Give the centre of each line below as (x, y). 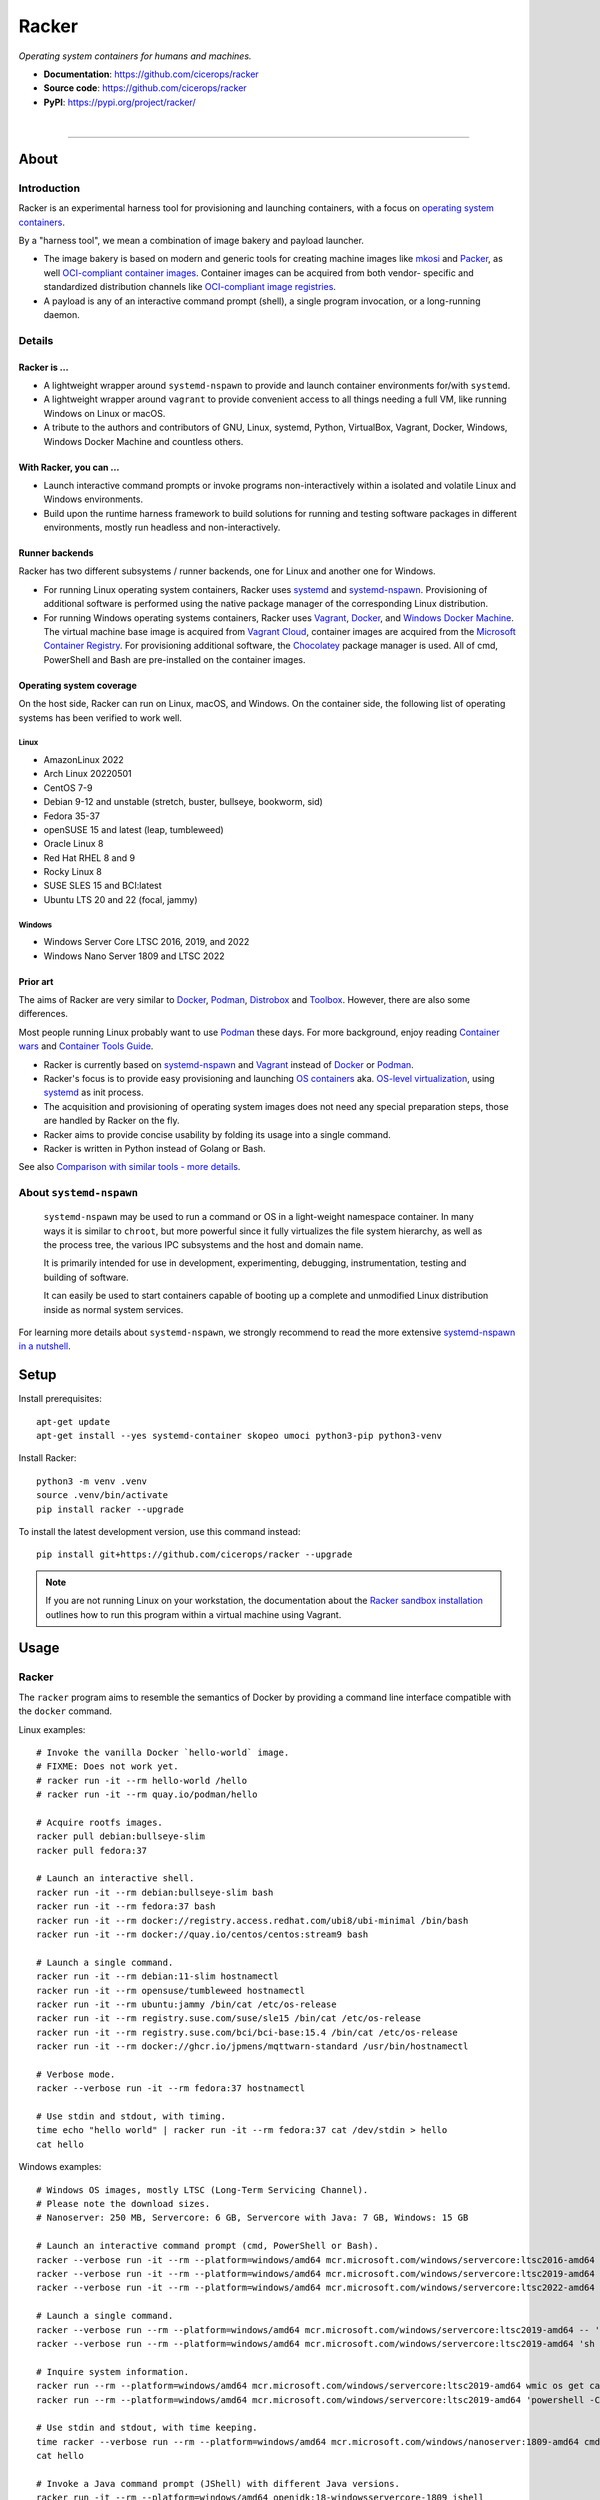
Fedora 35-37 (71, 816)
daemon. (61, 314)
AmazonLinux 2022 (83, 759)
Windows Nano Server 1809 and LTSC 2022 (134, 956)
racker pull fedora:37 (92, 1850)
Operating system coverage (77, 685)
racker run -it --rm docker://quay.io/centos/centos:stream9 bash (202, 1934)
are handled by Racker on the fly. (111, 1121)
